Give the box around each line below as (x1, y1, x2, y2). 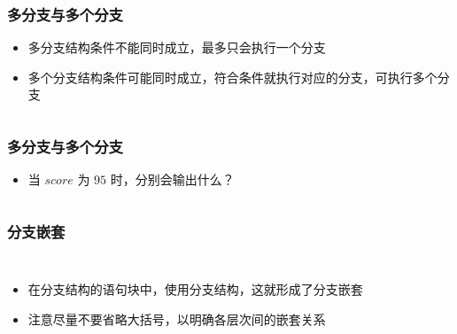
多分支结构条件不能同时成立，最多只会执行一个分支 (27, 38, 326, 57)
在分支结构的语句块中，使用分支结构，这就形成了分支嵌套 (27, 280, 363, 299)
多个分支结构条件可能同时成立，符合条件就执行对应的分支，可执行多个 (27, 67, 438, 86)
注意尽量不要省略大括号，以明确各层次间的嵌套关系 (27, 309, 326, 328)
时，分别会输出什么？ (110, 170, 235, 189)
